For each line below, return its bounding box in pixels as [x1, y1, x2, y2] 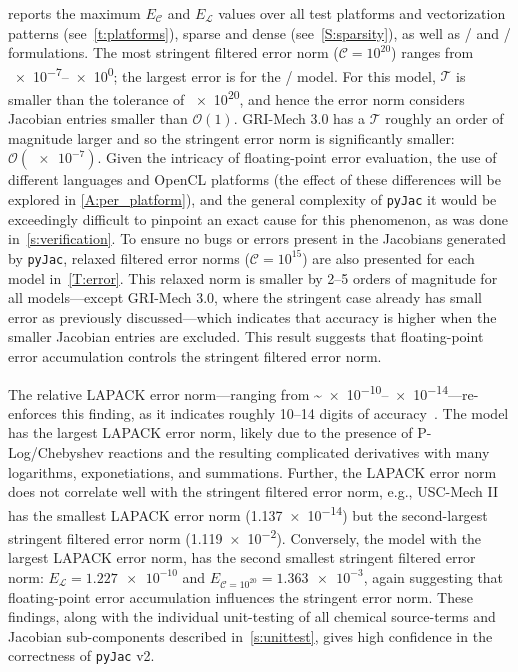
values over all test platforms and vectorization [218, 3, 506, 23]
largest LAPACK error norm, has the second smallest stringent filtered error [8, 547, 476, 568]
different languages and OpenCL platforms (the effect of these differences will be [8, 169, 501, 190]
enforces [8, 402, 57, 423]
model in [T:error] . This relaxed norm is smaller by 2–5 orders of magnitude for [8, 267, 498, 288]
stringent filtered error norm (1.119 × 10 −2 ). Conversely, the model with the [8, 525, 482, 548]
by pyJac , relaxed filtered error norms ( [8, 247, 250, 268]
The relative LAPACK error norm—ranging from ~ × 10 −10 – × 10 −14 [8, 380, 449, 404]
